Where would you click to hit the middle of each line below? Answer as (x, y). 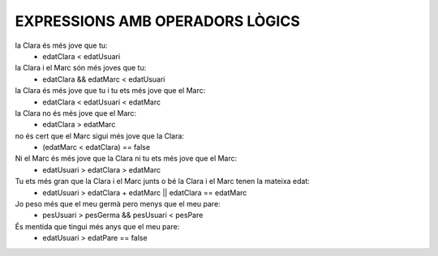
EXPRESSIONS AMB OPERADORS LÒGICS (157, 21)
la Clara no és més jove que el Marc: (76, 113)
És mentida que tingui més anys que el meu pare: (97, 226)
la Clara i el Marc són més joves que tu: (81, 68)
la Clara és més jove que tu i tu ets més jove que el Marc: (110, 91)
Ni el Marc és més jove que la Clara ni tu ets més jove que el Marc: (126, 159)
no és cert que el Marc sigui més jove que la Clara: (99, 136)
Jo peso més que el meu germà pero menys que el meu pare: (118, 204)
